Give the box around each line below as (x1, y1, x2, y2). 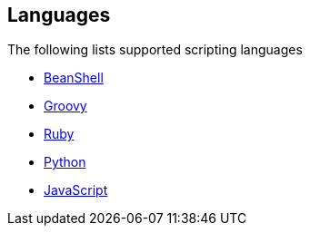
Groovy (44, 98, 87, 114)
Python (44, 154, 86, 170)
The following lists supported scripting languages (7, 42, 303, 58)
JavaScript (44, 182, 108, 199)
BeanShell (44, 70, 104, 86)
